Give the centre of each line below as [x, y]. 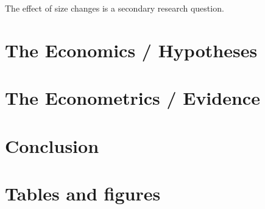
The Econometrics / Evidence [132, 98]
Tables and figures [83, 193]
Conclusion [52, 145]
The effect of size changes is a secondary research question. [115, 8]
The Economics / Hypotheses [131, 50]
